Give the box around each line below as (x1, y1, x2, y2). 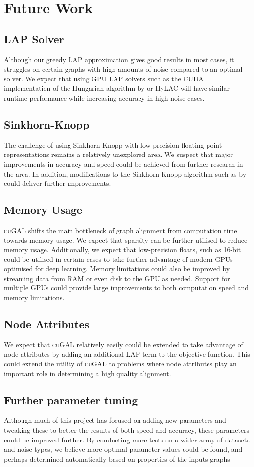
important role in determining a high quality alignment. (4, 368, 171, 378)
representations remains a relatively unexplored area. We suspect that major (4, 149, 233, 159)
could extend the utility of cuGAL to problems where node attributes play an (4, 359, 237, 369)
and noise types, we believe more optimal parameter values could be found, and (4, 444, 243, 454)
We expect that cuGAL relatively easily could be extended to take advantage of (4, 339, 243, 349)
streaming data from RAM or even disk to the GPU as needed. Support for (4, 273, 230, 283)
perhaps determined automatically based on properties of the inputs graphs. (4, 453, 232, 464)
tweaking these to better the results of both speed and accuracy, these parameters (4, 425, 250, 435)
